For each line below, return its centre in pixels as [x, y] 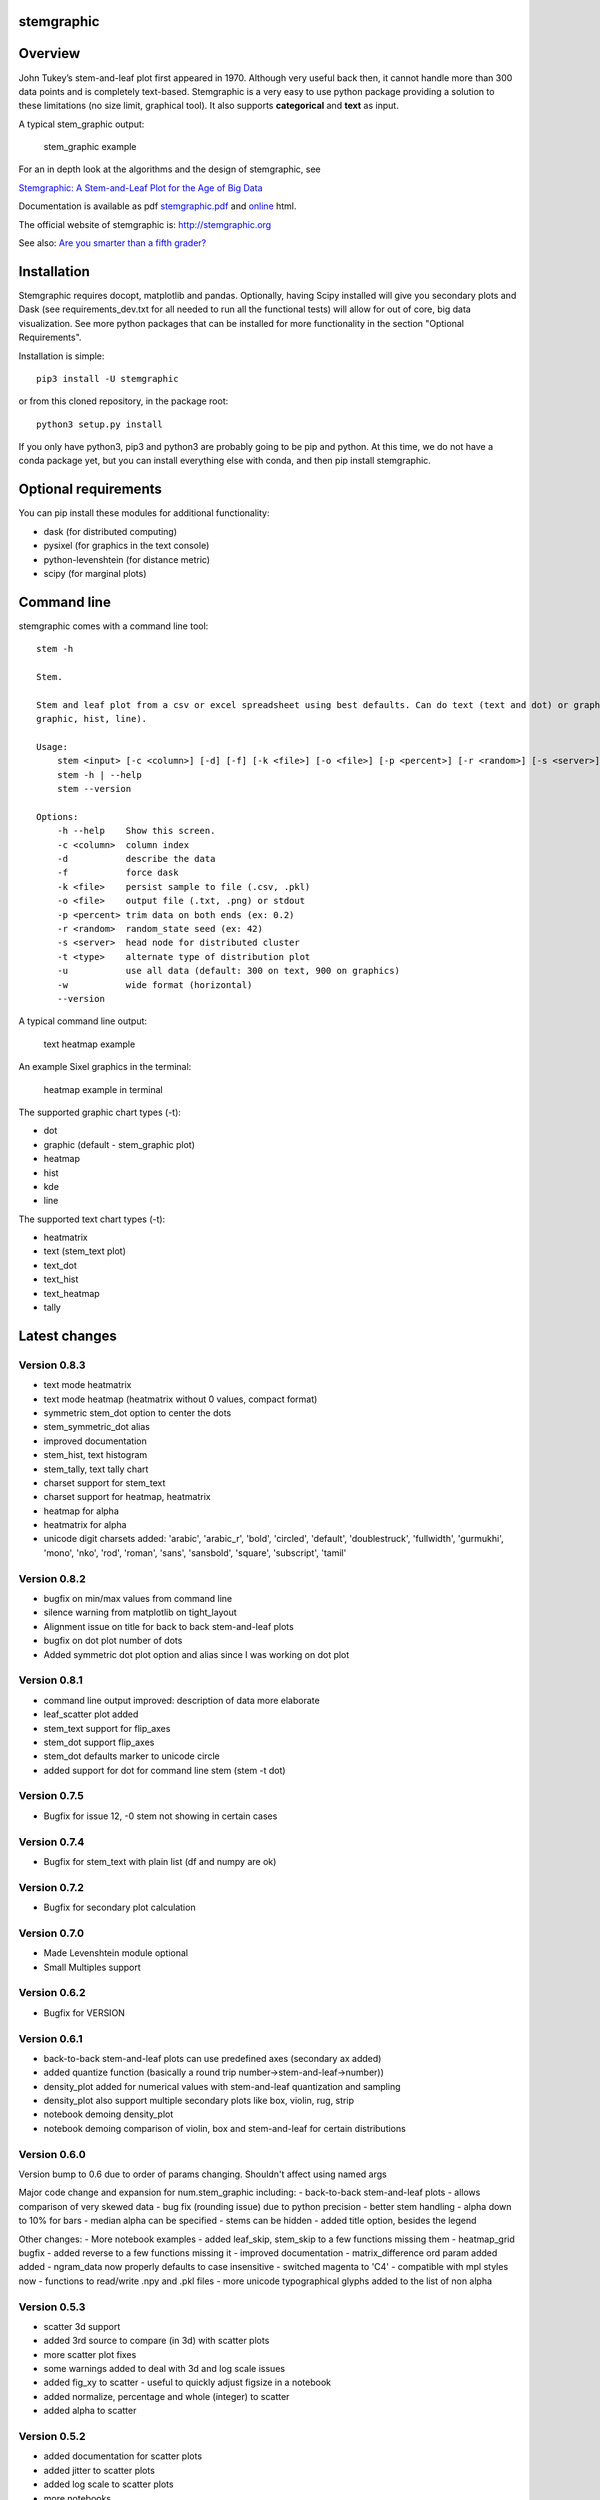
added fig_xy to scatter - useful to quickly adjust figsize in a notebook [187, 2382]
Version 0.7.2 [51, 1887]
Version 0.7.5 [51, 1796]
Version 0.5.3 [52, 2307]
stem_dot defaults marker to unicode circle [131, 1756]
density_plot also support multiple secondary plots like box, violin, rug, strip [199, 2101]
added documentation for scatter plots [123, 2456]
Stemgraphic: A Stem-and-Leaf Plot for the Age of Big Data [140, 187]
